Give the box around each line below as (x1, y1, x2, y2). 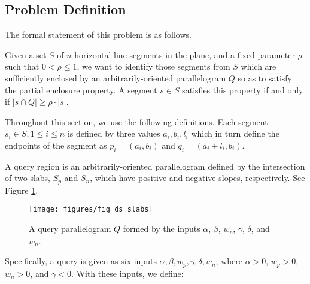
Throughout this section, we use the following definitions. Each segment (5, 115, 268, 128)
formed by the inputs (123, 222, 200, 235)
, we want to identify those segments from (77, 60, 230, 72)
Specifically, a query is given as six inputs (5, 255, 157, 267)
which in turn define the (191, 127, 279, 140)
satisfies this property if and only (182, 83, 303, 96)
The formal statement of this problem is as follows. (5, 28, 192, 41)
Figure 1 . (5, 183, 38, 196)
